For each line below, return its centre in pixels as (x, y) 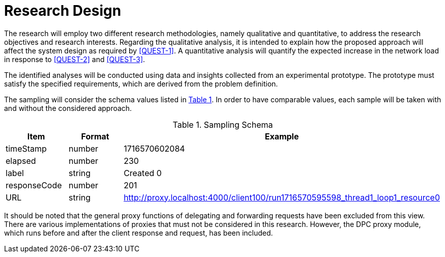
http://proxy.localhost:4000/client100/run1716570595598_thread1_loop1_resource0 (282, 197)
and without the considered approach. (68, 108)
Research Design (63, 11)
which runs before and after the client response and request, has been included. (139, 233)
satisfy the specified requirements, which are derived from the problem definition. (141, 83)
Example (282, 136)
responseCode (34, 185)
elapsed (21, 161)
